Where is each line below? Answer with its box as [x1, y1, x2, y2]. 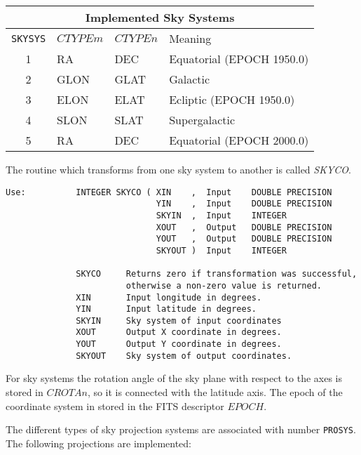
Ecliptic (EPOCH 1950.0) [169, 91, 295, 107]
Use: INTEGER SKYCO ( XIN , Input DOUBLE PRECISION [6, 187, 332, 197]
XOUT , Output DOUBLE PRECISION [156, 222, 332, 232]
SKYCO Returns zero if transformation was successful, [76, 269, 357, 279]
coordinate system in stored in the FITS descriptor [6, 398, 224, 413]
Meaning [169, 30, 212, 46]
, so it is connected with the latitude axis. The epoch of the [87, 385, 343, 400]
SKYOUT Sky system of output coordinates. [76, 350, 292, 361]
